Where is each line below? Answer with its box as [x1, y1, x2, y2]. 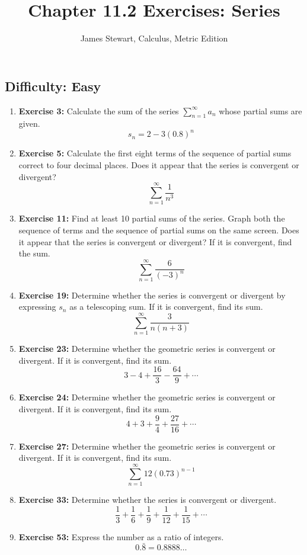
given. [18, 117, 40, 130]
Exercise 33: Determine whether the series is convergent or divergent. [18, 493, 277, 505]
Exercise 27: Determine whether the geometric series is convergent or [18, 439, 276, 452]
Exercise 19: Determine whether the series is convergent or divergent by [18, 288, 286, 301]
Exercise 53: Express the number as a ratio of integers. [18, 530, 224, 543]
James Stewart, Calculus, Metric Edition [80, 32, 228, 44]
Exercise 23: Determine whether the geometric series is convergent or [18, 342, 276, 355]
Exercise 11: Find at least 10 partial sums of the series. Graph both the [18, 212, 285, 224]
